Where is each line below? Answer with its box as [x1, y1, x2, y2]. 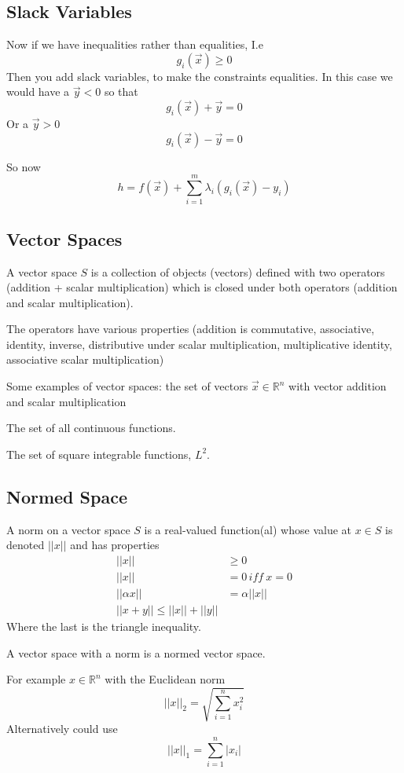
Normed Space [6, 484, 127, 508]
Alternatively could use [6, 720, 118, 737]
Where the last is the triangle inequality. [6, 617, 201, 634]
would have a [6, 83, 70, 100]
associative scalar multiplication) [6, 351, 164, 368]
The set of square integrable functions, [6, 445, 192, 462]
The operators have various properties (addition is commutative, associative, [6, 321, 375, 337]
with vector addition [288, 378, 387, 394]
